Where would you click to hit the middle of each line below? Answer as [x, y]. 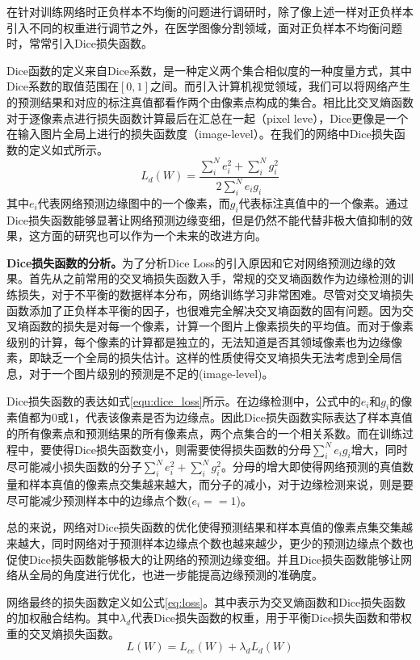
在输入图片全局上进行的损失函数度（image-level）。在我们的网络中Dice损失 [200, 134]
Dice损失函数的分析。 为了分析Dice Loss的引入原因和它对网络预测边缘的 [195, 262]
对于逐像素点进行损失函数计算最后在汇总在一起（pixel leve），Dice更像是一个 [208, 118]
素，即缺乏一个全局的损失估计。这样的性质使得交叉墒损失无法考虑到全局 [199, 357]
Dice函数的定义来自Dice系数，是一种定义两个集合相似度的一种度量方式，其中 [210, 70]
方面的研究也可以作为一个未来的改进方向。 [153, 235]
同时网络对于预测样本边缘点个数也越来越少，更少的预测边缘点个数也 [232, 542]
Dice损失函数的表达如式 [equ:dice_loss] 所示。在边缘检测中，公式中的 [184, 400]
